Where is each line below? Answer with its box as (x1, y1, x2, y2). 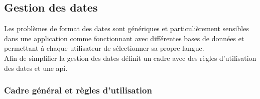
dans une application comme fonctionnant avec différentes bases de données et (4, 33, 244, 43)
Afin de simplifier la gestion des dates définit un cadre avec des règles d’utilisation (4, 52, 256, 63)
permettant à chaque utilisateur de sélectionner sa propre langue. (4, 43, 204, 53)
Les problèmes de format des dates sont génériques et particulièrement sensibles (4, 23, 249, 34)
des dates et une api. (4, 62, 68, 73)
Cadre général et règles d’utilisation (4, 84, 152, 96)
